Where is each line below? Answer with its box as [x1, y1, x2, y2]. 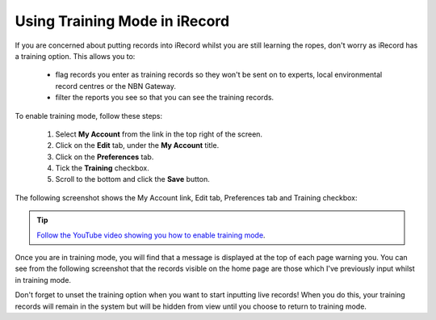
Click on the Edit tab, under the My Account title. [55, 141, 220, 150]
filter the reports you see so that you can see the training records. [55, 93, 275, 103]
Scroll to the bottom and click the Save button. [55, 175, 210, 184]
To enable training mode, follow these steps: [15, 111, 163, 120]
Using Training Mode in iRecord [15, 12, 230, 30]
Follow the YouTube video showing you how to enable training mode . [36, 230, 266, 240]
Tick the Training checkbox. [55, 163, 149, 173]
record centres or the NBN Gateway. [55, 81, 177, 91]
